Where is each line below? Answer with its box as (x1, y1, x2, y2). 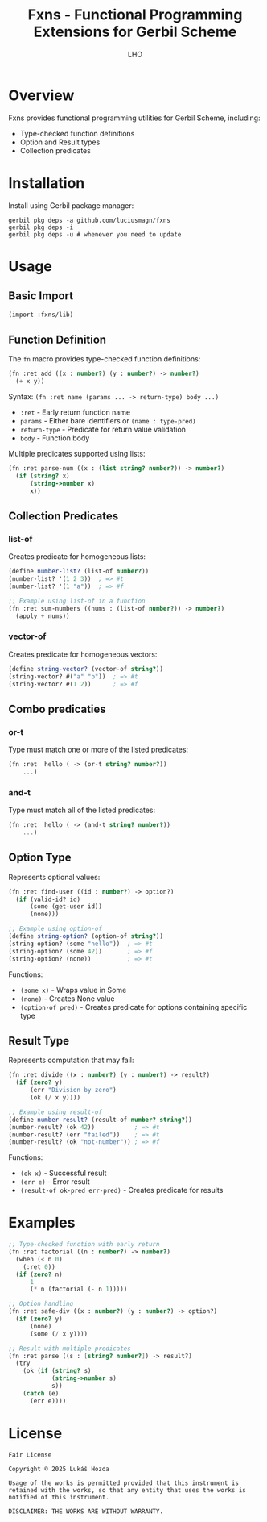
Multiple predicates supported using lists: (8, 449, 146, 459)
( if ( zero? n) (15, 1270, 63, 1278)
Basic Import (8, 289, 74, 303)
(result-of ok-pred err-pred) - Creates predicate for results (19, 1186, 224, 1195)
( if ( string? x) (15, 472, 70, 480)
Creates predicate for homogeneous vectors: (8, 649, 158, 659)
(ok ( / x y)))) (29, 1094, 81, 1102)
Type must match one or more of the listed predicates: (8, 744, 189, 755)
